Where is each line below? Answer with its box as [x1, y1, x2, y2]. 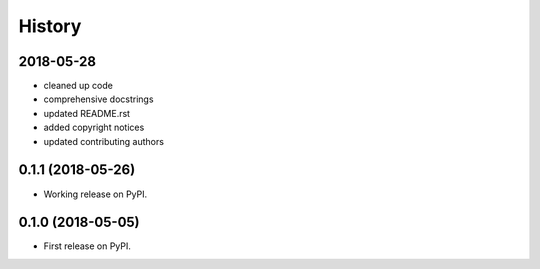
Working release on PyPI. [43, 188, 148, 200]
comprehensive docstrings [43, 93, 154, 105]
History [18, 15, 82, 37]
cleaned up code [43, 80, 114, 92]
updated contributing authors [43, 135, 165, 147]
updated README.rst [43, 107, 130, 119]
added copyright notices [43, 121, 145, 134]
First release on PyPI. [43, 240, 132, 252]
